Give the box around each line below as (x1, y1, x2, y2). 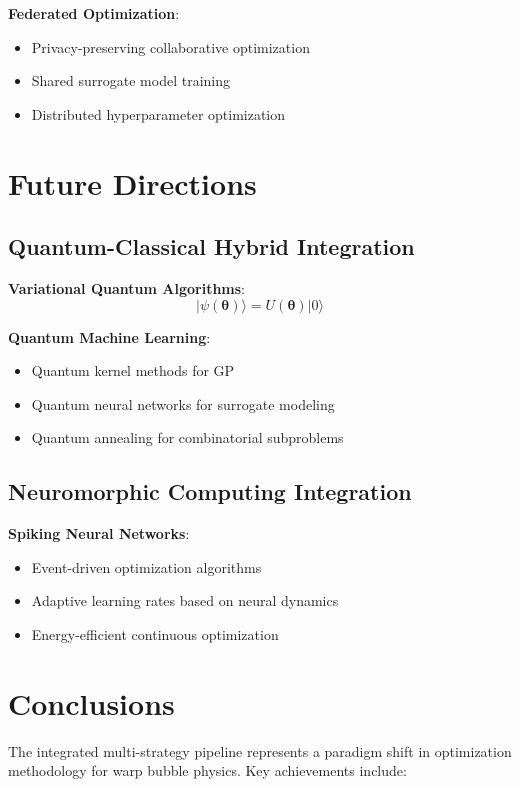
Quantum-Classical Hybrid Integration (8, 231, 415, 262)
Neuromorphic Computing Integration (8, 476, 412, 507)
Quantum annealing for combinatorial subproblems (31, 427, 344, 448)
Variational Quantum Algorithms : (8, 277, 246, 298)
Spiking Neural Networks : (8, 523, 190, 544)
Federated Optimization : (8, 3, 180, 23)
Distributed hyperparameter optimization (31, 103, 286, 124)
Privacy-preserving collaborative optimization (31, 36, 310, 57)
